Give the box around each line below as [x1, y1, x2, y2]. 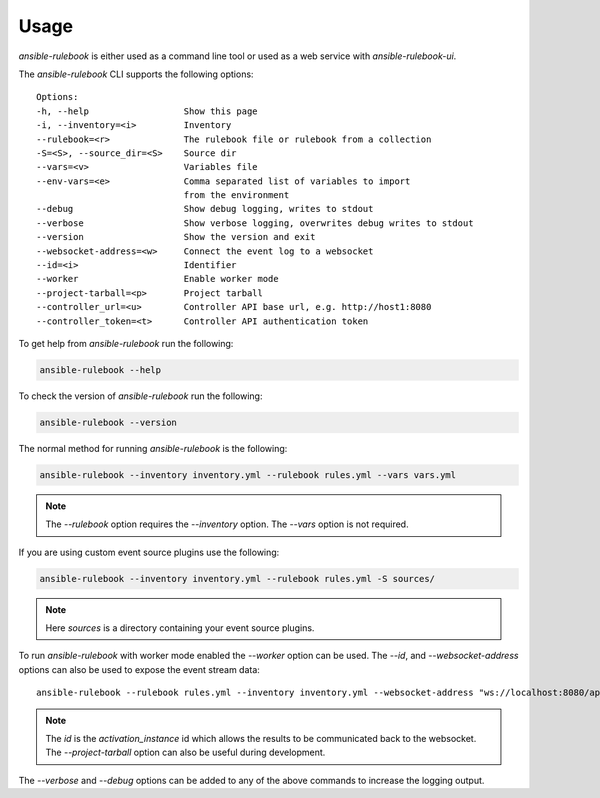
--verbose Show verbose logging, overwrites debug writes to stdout [36, 217, 474, 229]
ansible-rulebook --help [39, 364, 162, 375]
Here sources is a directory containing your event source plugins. [45, 622, 315, 634]
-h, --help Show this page [36, 105, 259, 117]
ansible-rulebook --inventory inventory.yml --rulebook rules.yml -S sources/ [39, 573, 435, 584]
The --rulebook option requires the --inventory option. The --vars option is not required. [45, 518, 409, 530]
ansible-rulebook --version [39, 416, 177, 428]
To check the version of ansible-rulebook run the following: [18, 390, 263, 402]
